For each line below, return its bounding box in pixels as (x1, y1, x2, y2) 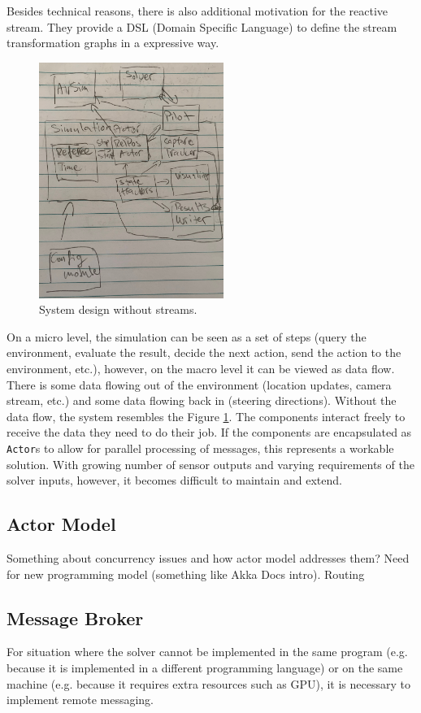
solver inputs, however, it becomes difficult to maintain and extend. (7, 472, 342, 489)
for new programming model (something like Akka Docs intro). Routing (7, 565, 365, 582)
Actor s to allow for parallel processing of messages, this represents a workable (7, 440, 394, 457)
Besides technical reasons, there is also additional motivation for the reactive (7, 2, 388, 19)
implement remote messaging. (7, 691, 154, 708)
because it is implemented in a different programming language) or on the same (7, 659, 403, 676)
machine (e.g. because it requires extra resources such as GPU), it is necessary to (7, 675, 410, 692)
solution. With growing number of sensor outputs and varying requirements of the (7, 455, 414, 472)
